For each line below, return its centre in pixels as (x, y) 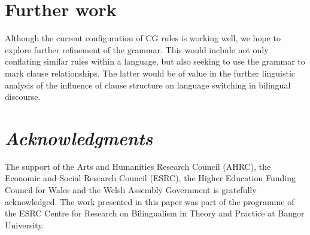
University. (25, 225)
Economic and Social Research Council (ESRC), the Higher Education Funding (150, 178)
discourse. (23, 97)
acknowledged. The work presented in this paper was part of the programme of (150, 201)
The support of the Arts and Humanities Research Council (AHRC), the (138, 166)
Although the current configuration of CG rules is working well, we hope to (143, 38)
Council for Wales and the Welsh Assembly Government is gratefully (131, 190)
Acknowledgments (79, 138)
